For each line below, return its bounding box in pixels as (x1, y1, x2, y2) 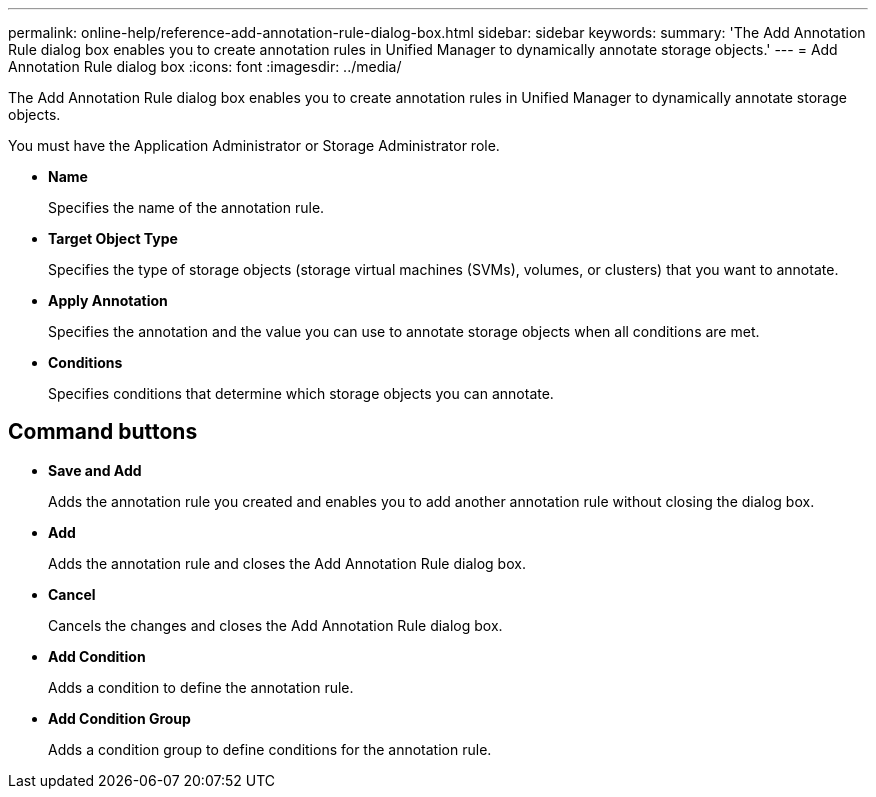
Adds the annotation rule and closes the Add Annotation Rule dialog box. (48, 554, 526, 572)
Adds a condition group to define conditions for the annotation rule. (48, 740, 492, 758)
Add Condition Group (48, 709, 191, 727)
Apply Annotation (48, 292, 168, 309)
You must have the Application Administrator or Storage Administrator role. (8, 137, 500, 154)
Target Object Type (48, 230, 178, 247)
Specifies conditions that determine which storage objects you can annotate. (48, 385, 554, 402)
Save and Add (48, 461, 142, 479)
